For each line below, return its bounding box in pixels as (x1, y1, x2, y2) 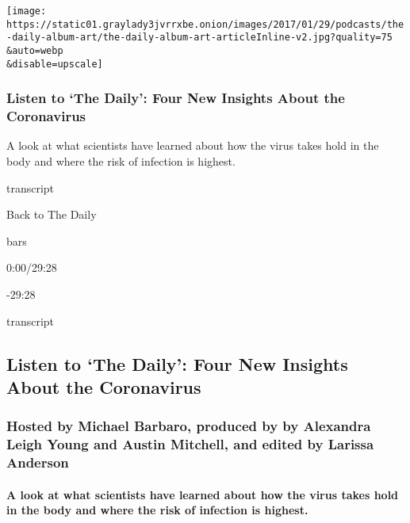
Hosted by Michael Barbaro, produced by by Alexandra (6, 416, 371, 436)
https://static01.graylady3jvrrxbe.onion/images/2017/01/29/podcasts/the (6, 18, 404, 30)
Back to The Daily (6, 206, 97, 223)
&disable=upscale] (6, 58, 103, 70)
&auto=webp (6, 44, 63, 56)
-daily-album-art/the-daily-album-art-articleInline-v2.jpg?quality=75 (6, 32, 393, 44)
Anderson (6, 452, 69, 472)
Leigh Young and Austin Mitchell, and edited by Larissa (6, 434, 374, 454)
